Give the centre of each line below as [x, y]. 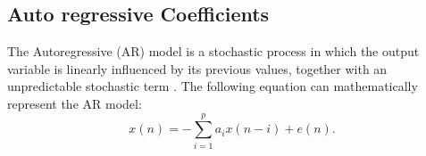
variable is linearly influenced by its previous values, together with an [197, 68]
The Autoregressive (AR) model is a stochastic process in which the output [213, 51]
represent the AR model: [75, 103]
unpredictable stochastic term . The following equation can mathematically [213, 86]
